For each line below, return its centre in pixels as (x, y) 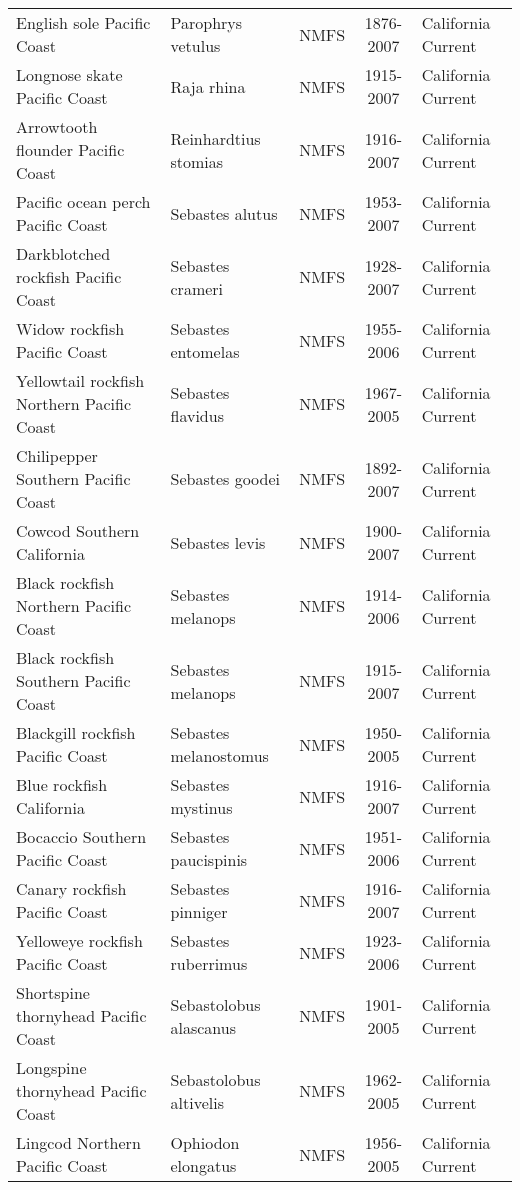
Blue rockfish (62, 784)
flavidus (197, 415)
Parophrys (206, 22)
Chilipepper (57, 455)
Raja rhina (208, 86)
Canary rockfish (71, 888)
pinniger (199, 911)
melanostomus (219, 755)
